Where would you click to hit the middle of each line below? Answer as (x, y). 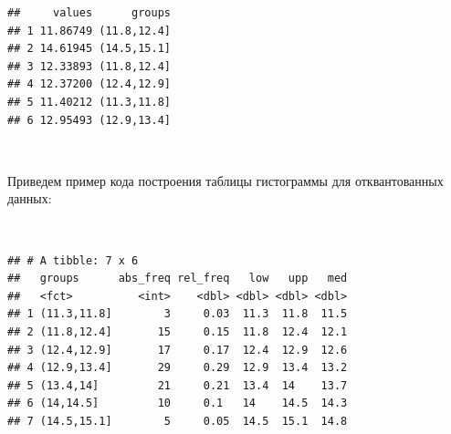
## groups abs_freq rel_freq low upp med (178, 279)
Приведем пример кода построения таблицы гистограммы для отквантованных (225, 180)
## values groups (89, 13)
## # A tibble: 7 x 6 (73, 260)
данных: (30, 198)
